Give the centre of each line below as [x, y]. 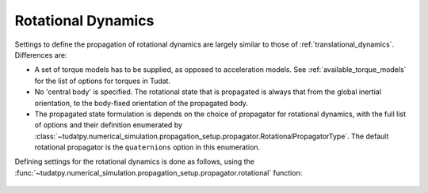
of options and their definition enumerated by [108, 125]
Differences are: [41, 55]
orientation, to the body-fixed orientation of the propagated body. [141, 103]
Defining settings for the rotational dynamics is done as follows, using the [135, 161]
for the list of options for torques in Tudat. [102, 81]
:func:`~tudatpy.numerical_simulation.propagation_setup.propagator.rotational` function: [159, 172]
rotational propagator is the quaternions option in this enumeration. [147, 147]
